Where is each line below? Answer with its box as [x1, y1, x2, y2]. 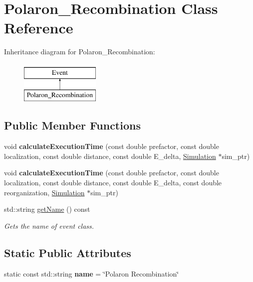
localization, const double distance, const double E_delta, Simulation [4, 150, 216, 161]
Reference [4, 17, 73, 38]
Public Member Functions [4, 118, 141, 133]
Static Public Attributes [4, 245, 131, 260]
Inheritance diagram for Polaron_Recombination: [4, 46, 155, 57]
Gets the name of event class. [4, 220, 94, 231]
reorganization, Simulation [4, 187, 85, 197]
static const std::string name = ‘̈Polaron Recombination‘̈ [4, 268, 179, 279]
